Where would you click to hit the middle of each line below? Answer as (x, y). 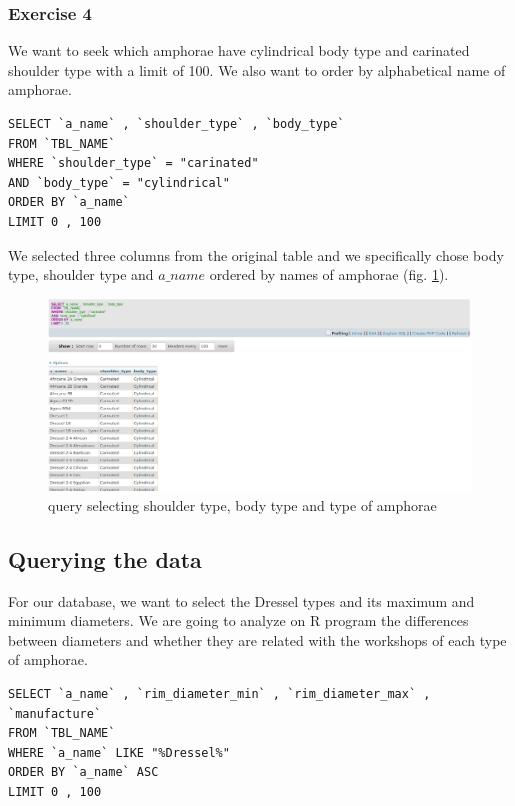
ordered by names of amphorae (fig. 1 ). (329, 274)
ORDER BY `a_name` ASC (83, 772)
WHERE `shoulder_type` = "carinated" (133, 163)
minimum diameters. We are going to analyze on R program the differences (238, 620)
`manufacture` (55, 713)
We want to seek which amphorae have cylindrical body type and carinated (239, 50)
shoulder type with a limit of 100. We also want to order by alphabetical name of (257, 69)
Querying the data (105, 558)
